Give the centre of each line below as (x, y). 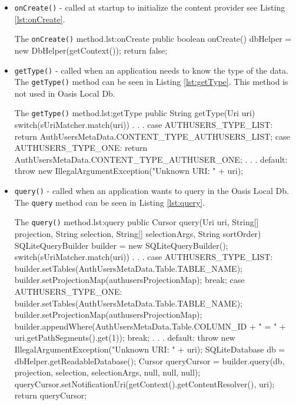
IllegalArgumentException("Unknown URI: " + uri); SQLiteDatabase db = (150, 349)
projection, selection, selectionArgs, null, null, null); (107, 372)
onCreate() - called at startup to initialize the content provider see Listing (150, 7)
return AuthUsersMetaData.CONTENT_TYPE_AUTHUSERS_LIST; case (152, 136)
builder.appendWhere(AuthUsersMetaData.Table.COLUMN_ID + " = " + (150, 326)
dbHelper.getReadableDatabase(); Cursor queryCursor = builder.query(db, (149, 360)
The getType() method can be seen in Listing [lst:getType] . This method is (151, 82)
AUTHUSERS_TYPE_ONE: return (81, 148)
